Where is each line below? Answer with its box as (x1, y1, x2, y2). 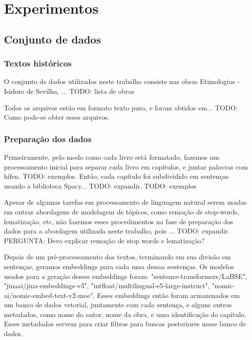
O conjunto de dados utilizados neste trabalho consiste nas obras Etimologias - (4, 76, 240, 86)
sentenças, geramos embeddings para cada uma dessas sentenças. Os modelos (4, 261, 234, 271)
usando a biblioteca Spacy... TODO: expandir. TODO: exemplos (4, 180, 197, 191)
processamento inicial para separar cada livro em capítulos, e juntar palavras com (4, 161, 248, 171)
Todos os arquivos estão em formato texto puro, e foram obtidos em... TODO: (4, 102, 238, 112)
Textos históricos (4, 57, 72, 69)
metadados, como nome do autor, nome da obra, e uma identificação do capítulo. (4, 309, 246, 319)
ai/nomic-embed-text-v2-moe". (4, 290, 95, 300)
